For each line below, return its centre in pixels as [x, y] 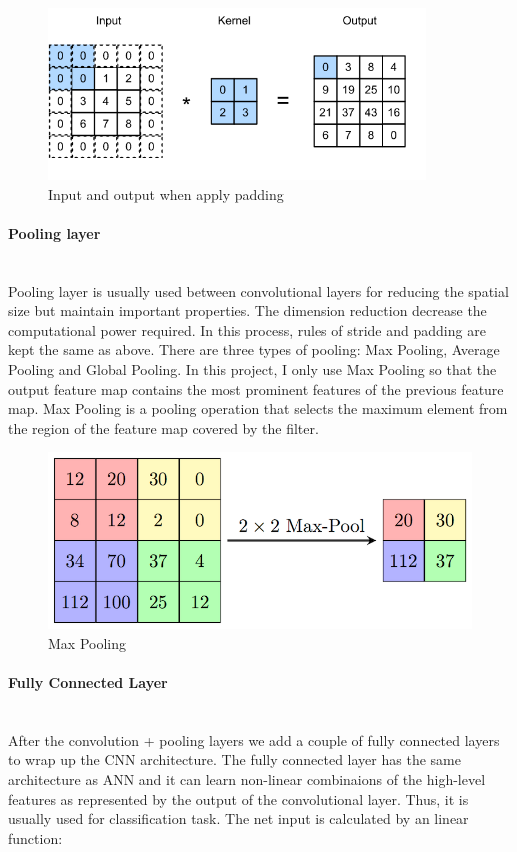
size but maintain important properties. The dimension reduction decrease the [247, 310]
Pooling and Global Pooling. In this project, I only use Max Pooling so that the [252, 368]
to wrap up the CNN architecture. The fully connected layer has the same [234, 759]
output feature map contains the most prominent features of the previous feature [256, 388]
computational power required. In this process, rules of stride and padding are [247, 329]
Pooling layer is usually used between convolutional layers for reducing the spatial [258, 290]
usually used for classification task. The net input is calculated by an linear [238, 818]
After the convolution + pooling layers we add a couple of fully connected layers [254, 739]
